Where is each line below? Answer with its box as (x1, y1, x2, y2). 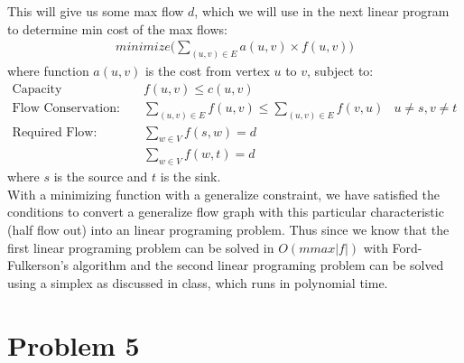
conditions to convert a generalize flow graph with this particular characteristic (7, 202, 444, 221)
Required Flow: (12, 126, 97, 139)
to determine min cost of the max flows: (7, 19, 227, 38)
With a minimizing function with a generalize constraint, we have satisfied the (7, 184, 441, 203)
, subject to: (307, 61, 374, 80)
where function (7, 61, 89, 80)
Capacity (12, 82, 62, 96)
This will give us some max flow (7, 2, 184, 20)
